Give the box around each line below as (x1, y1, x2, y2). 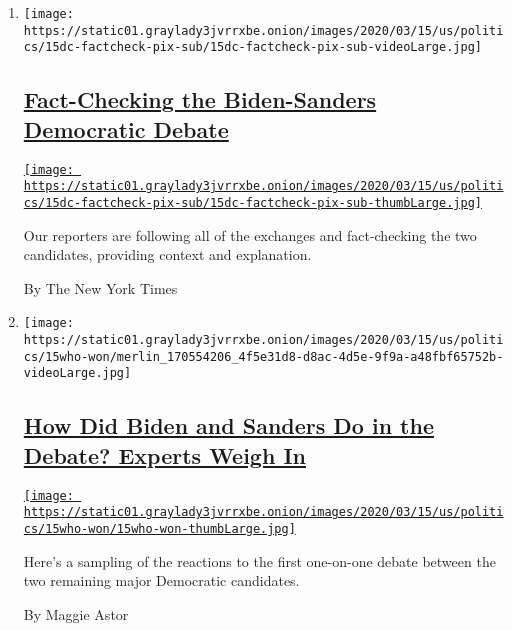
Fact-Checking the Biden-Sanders (23, 84, 377, 115)
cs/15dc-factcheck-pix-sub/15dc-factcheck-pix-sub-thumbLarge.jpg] (23, 195, 482, 210)
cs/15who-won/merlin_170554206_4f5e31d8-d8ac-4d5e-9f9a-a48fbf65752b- (23, 349, 504, 364)
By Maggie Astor (23, 603, 129, 624)
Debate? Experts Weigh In (23, 439, 306, 470)
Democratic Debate (23, 113, 229, 144)
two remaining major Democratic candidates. (23, 570, 300, 591)
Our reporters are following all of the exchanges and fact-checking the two (23, 224, 477, 245)
